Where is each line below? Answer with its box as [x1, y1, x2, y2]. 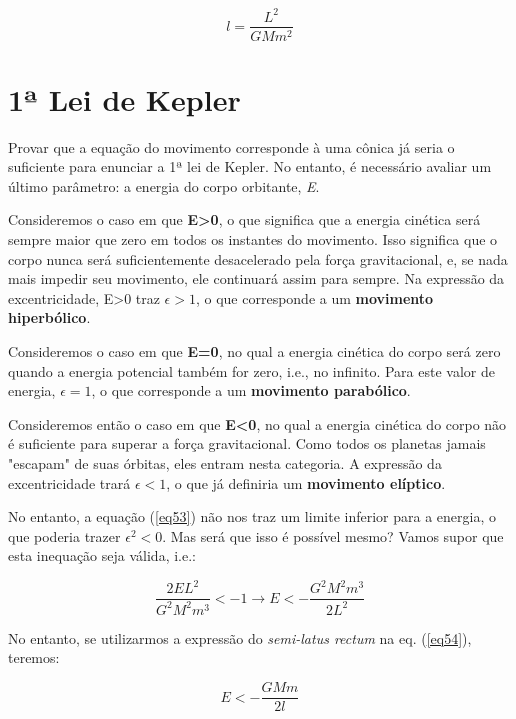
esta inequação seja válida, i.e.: [8, 545, 196, 566]
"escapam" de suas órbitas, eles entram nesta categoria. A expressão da [8, 453, 442, 473]
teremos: [8, 647, 60, 668]
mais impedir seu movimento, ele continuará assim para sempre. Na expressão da [8, 268, 505, 289]
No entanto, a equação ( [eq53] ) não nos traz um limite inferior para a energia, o [8, 506, 496, 527]
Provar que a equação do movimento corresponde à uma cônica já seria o [8, 136, 455, 157]
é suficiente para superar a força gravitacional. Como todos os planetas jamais [8, 433, 486, 454]
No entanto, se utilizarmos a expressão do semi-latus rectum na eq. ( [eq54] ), [8, 627, 472, 648]
